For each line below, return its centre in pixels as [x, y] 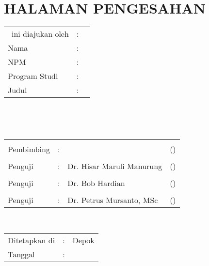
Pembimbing [29, 149]
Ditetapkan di [32, 240]
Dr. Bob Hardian [96, 183]
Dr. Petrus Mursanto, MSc [113, 200]
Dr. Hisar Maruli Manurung [115, 166]
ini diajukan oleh [40, 34]
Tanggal [21, 254]
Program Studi [33, 76]
